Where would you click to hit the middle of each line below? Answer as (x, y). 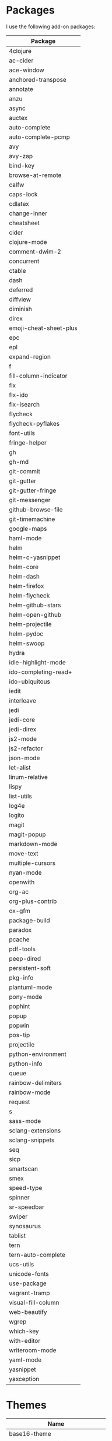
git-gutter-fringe (33, 490)
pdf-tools (22, 949)
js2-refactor (26, 748)
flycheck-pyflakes (34, 423)
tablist (17, 1235)
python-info (26, 1064)
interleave (23, 700)
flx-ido (19, 394)
